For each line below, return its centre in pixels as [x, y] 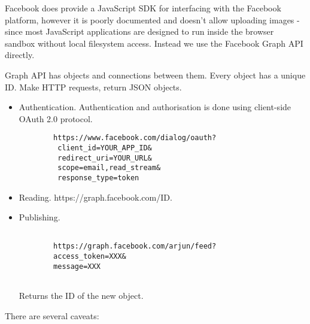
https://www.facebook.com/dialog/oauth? [135, 138]
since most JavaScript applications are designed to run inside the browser [139, 31]
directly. [20, 55]
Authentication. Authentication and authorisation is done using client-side [155, 107]
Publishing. [39, 217]
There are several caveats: [52, 315]
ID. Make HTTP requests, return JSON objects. [93, 87]
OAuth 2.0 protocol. [56, 118]
